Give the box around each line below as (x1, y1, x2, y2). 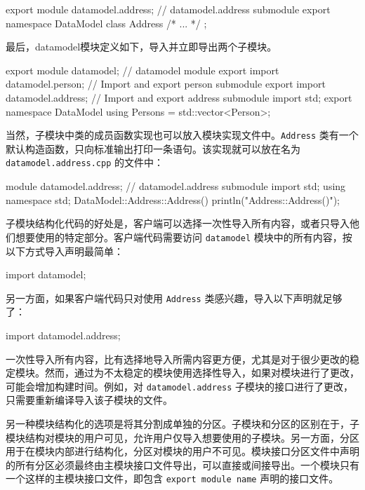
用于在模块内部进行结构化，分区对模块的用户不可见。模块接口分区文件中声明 (6, 444, 359, 458)
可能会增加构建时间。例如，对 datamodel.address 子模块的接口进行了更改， (6, 379, 354, 393)
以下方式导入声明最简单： (6, 243, 124, 258)
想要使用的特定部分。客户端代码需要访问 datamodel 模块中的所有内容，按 (15, 229, 352, 244)
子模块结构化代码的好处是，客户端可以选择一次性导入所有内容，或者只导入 (6, 216, 350, 231)
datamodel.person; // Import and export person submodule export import (6, 76, 326, 91)
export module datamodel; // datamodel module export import (6, 62, 279, 77)
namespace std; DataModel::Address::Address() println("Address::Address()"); (6, 192, 340, 207)
